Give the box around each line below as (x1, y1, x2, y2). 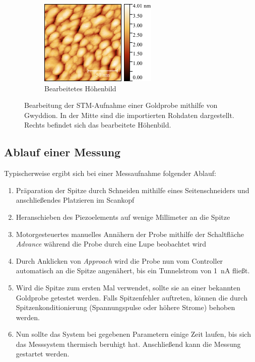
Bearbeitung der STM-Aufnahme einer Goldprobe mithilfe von (24, 100, 218, 110)
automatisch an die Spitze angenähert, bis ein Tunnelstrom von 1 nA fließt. (16, 265, 250, 276)
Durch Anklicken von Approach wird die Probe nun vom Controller (16, 255, 223, 266)
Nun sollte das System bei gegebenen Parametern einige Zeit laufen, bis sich (16, 329, 251, 339)
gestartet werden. (16, 348, 70, 359)
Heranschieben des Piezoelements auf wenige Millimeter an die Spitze (16, 211, 230, 222)
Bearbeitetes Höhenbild (44, 83, 116, 93)
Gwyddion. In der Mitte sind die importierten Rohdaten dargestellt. (24, 109, 234, 120)
